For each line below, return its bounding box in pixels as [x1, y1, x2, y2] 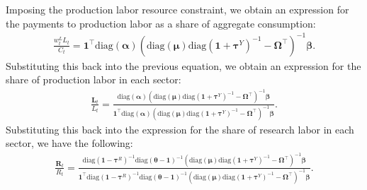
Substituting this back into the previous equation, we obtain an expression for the [6, 58, 361, 73]
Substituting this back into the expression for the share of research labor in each [6, 121, 354, 136]
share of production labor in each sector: [6, 72, 181, 87]
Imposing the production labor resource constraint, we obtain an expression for [6, 2, 349, 16]
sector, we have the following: [6, 136, 133, 150]
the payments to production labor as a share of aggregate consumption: [6, 16, 316, 30]
